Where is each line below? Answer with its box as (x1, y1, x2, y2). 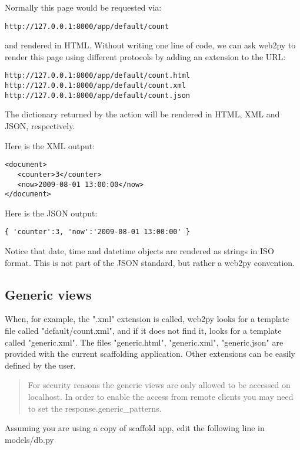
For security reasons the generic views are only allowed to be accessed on (28, 379, 291, 391)
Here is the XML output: (5, 139, 95, 152)
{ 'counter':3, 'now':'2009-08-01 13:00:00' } (5, 228, 190, 237)
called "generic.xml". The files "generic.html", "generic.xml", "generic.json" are (5, 336, 284, 348)
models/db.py (5, 433, 54, 445)
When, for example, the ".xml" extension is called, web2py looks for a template (5, 313, 289, 325)
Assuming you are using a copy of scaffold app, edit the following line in (5, 422, 265, 434)
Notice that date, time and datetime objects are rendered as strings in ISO (5, 245, 274, 257)
